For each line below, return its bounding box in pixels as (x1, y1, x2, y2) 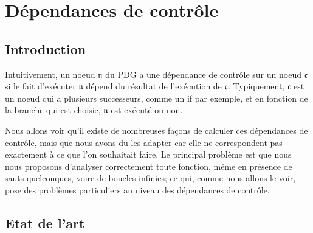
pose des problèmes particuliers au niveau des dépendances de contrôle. (5, 183, 270, 196)
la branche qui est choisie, (5, 103, 101, 116)
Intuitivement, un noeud (5, 68, 95, 80)
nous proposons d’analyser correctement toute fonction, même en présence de (5, 159, 292, 172)
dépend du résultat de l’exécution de (86, 80, 222, 92)
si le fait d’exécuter (5, 80, 76, 92)
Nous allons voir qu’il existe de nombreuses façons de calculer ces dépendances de (5, 123, 308, 136)
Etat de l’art (5, 213, 85, 232)
